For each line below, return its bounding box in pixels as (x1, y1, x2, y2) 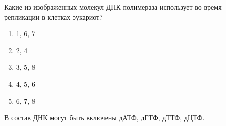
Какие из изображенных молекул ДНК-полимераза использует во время (4, 2, 222, 12)
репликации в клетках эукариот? (4, 11, 103, 22)
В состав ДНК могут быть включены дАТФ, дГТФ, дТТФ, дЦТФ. (4, 112, 205, 123)
